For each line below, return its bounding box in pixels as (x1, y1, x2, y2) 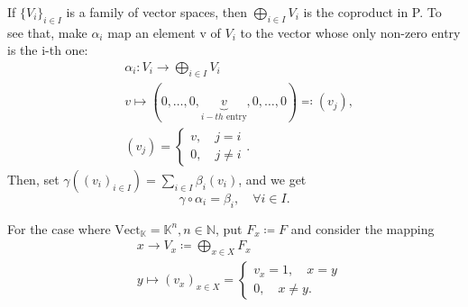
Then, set (7, 169, 60, 188)
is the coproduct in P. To (303, 3, 442, 21)
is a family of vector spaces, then (66, 3, 248, 21)
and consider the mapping (290, 219, 435, 238)
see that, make (7, 23, 87, 41)
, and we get (238, 169, 307, 188)
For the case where (7, 219, 111, 238)
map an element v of (107, 23, 221, 41)
